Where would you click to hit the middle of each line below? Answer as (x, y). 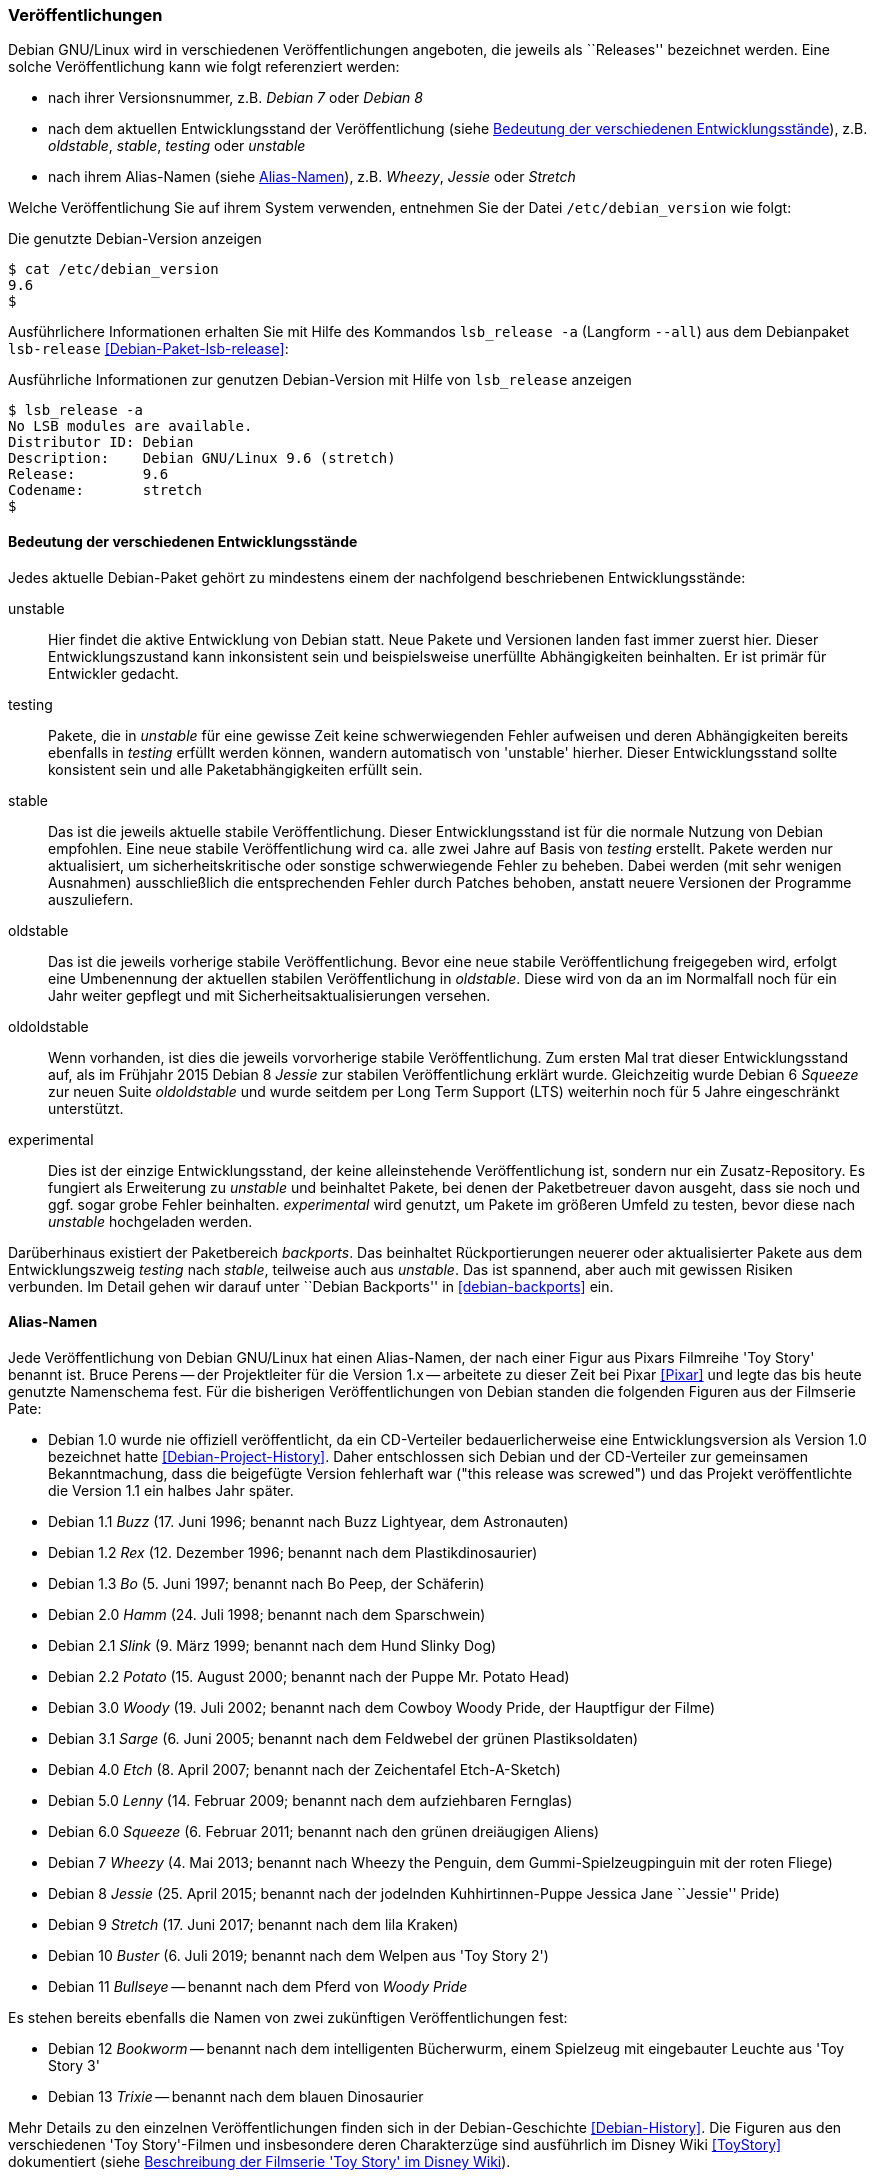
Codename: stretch (105, 490)
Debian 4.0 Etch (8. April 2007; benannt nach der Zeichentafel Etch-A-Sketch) (304, 1769)
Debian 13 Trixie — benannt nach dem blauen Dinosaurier (236, 2096)
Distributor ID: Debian (101, 442)
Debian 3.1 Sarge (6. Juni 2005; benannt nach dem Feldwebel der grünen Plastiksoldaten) (343, 1738)
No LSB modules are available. (130, 426)
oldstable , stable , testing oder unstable (177, 146)
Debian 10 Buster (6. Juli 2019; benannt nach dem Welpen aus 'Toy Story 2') (298, 1955)
